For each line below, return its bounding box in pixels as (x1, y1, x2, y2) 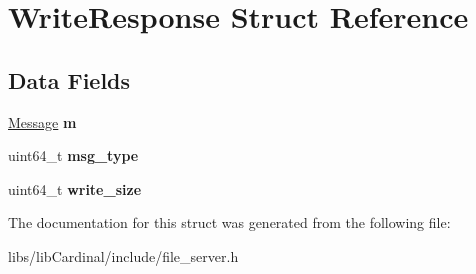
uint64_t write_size (8, 178, 142, 199)
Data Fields (8, 64, 131, 95)
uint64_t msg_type (8, 145, 139, 166)
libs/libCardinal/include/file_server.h (8, 245, 239, 266)
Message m (8, 111, 77, 132)
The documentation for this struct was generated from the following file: (8, 212, 451, 233)
